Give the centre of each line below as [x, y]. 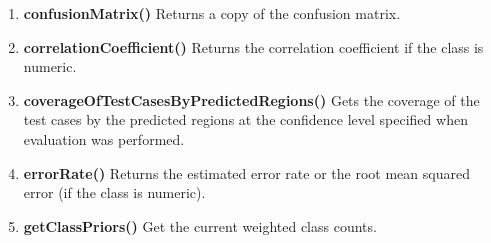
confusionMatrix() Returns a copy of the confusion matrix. [212, 13]
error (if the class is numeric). [114, 192]
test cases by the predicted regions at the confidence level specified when [245, 119]
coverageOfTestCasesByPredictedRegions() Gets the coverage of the [251, 99]
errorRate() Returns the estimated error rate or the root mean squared [246, 172]
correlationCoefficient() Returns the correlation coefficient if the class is [253, 46]
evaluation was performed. [104, 138]
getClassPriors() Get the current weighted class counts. [200, 225]
